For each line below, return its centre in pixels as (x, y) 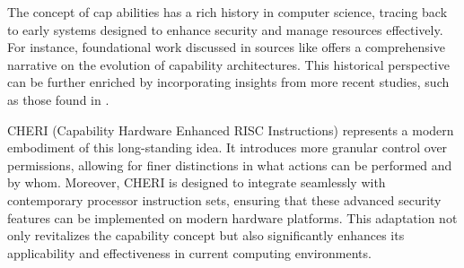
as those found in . (58, 99)
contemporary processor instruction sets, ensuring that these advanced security (224, 199)
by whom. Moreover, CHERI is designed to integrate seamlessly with (197, 182)
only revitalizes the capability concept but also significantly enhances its (206, 235)
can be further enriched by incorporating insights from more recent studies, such (228, 82)
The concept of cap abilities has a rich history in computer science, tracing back (228, 12)
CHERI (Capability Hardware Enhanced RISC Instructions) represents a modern (231, 130)
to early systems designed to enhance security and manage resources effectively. (225, 29)
